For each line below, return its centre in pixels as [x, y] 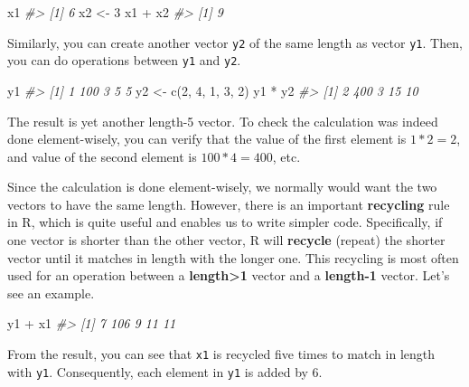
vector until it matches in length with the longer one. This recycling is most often [233, 257]
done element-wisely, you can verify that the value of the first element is [207, 139]
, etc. [286, 156]
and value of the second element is [102, 156]
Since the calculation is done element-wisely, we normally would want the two [222, 187]
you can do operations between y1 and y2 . [124, 60]
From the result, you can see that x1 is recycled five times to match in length [221, 354]
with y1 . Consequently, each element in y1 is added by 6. [165, 371]
